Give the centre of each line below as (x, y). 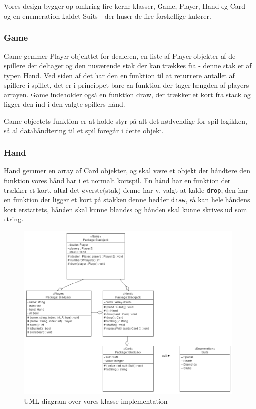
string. (14, 219)
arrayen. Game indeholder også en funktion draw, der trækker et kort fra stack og (127, 94)
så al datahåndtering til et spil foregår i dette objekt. (84, 130)
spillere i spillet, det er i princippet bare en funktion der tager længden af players (127, 85)
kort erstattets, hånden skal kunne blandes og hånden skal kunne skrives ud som (126, 209)
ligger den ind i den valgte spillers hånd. (64, 104)
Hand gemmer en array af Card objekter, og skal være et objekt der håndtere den (127, 171)
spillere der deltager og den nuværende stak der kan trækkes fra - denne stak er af (128, 65)
